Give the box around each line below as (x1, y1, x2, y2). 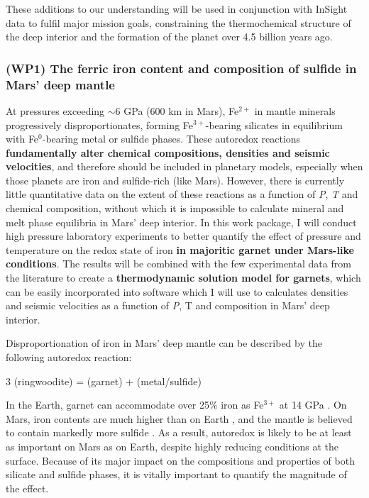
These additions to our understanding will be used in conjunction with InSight (6, 1, 348, 16)
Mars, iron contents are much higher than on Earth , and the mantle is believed (6, 411, 353, 426)
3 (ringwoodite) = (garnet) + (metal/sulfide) (6, 373, 202, 388)
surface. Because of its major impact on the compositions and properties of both (6, 453, 355, 467)
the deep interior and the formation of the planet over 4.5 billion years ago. (6, 29, 333, 44)
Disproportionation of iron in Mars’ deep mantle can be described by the (6, 336, 322, 350)
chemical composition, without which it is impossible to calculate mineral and (6, 201, 344, 216)
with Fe (6, 131, 39, 146)
